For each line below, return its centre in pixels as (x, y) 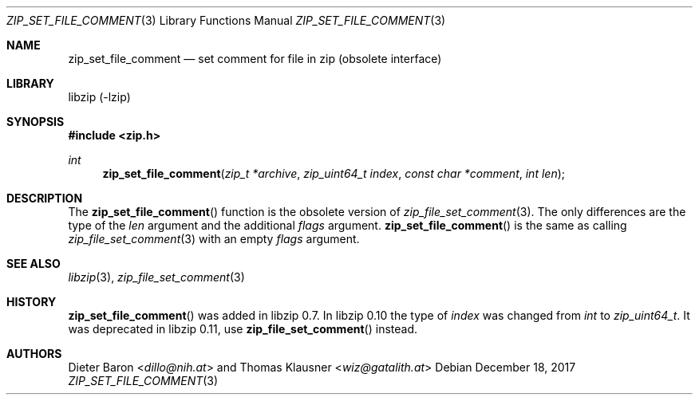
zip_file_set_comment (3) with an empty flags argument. (214, 239)
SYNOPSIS (36, 122)
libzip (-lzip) (99, 97)
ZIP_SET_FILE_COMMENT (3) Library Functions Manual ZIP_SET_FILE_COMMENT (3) (226, 20)
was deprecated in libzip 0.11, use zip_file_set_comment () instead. (243, 329)
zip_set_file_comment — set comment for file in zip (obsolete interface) (255, 59)
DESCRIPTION (45, 198)
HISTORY (32, 302)
